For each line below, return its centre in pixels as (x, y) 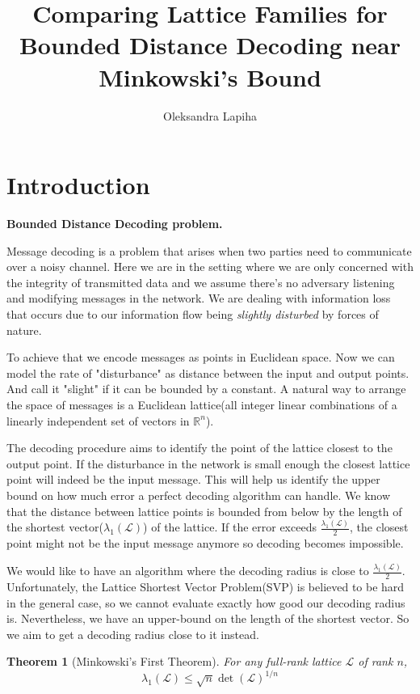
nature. (24, 330)
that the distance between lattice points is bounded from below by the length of (204, 511)
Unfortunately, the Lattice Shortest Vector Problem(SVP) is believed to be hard (206, 586)
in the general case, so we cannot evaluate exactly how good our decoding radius (206, 602)
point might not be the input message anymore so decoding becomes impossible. (205, 543)
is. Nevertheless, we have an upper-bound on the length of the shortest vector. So (208, 618)
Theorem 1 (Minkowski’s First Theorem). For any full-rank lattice (174, 661)
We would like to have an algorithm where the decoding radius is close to (188, 571)
